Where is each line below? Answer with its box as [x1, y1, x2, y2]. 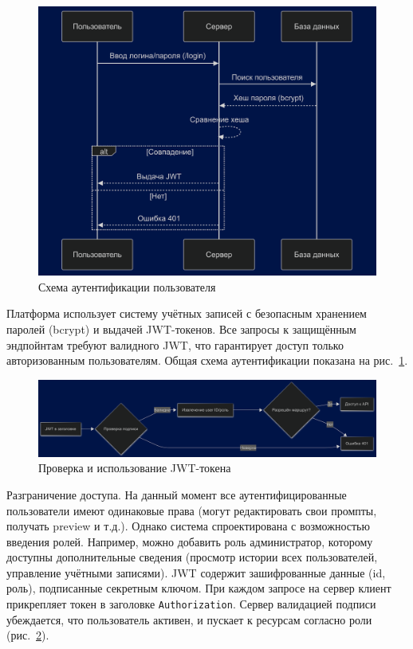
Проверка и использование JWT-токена [38, 459, 231, 476]
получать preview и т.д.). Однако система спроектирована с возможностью [6, 518, 370, 534]
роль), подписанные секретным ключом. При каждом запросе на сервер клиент [6, 580, 391, 596]
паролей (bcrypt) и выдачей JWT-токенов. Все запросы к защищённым [6, 321, 356, 338]
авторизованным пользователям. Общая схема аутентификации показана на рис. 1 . [6, 352, 408, 369]
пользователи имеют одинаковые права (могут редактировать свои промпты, [6, 502, 377, 518]
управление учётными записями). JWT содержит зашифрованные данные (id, [6, 564, 386, 581]
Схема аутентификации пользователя [38, 278, 216, 295]
